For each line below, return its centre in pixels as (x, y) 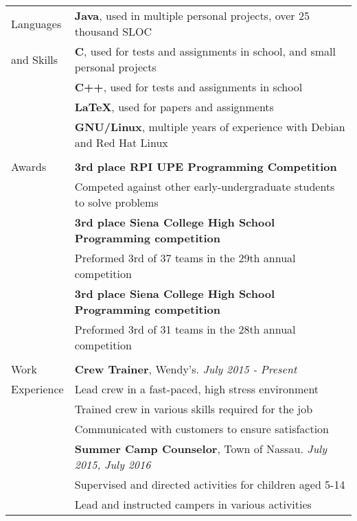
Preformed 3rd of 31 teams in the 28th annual (185, 329)
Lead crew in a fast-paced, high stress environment (197, 389)
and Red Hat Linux (121, 142)
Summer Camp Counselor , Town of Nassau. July (201, 449)
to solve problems (116, 202)
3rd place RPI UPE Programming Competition (206, 166)
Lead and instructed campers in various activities (193, 504)
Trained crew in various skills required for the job (194, 409)
